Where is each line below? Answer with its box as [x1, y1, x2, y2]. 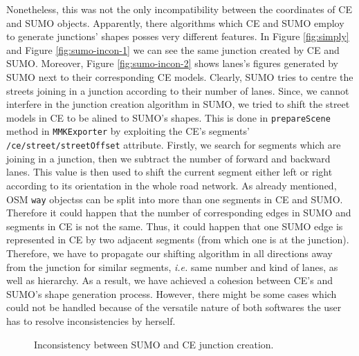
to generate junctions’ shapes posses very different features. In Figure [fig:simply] [6, 29, 349, 44]
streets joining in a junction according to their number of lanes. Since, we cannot [6, 83, 349, 97]
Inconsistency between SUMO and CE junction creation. [34, 337, 274, 351]
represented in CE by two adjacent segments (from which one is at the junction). [6, 232, 349, 247]
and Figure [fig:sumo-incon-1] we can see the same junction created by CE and [6, 42, 340, 57]
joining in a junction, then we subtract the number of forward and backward [6, 151, 331, 165]
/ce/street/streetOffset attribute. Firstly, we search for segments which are [6, 138, 341, 152]
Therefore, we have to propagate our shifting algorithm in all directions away [6, 245, 333, 260]
